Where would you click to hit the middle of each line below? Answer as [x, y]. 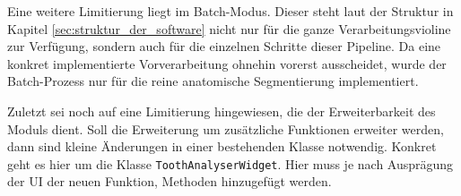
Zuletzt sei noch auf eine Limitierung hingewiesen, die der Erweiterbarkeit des [222, 111]
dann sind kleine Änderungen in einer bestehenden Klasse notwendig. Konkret [222, 146]
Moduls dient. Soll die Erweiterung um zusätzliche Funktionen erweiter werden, [226, 128]
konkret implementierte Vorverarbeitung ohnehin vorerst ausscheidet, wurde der [227, 63]
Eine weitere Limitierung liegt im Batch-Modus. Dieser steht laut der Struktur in [230, 11]
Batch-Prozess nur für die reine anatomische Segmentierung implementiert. [213, 81]
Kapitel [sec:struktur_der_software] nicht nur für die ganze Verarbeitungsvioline [229, 28]
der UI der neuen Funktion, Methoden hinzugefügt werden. [170, 181]
